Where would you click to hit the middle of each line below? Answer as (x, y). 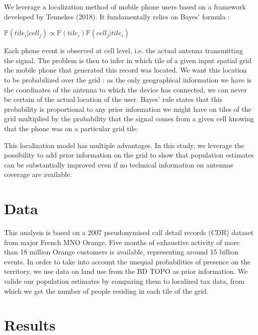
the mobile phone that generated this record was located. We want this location (126, 70)
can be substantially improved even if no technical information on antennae (119, 164)
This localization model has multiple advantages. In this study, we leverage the (124, 145)
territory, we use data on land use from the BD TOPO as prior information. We (126, 271)
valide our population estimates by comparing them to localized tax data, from (124, 281)
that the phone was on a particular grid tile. (71, 128)
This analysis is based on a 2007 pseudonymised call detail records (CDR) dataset (129, 232)
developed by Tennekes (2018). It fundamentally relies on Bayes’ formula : (117, 16)
